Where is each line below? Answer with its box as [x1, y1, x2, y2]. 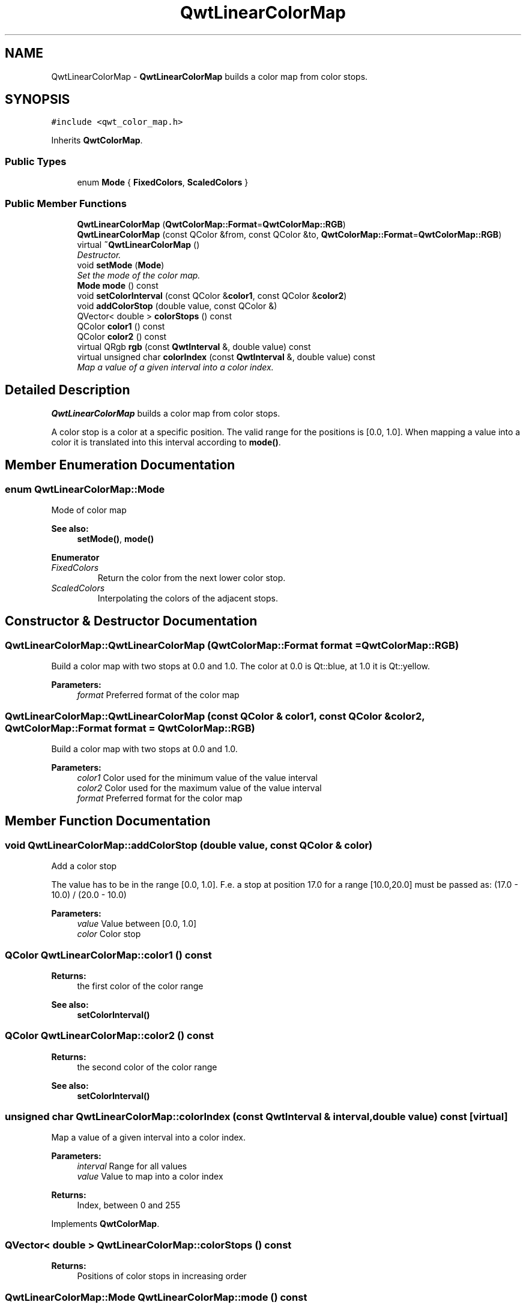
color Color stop [77, 929, 141, 939]
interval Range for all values [77, 1161, 187, 1172]
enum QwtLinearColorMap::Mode [5, 483, 165, 495]
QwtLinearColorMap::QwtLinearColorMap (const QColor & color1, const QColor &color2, [5, 710, 425, 722]
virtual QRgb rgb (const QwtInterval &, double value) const [77, 341, 311, 352]
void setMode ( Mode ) [77, 259, 165, 270]
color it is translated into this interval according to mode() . [51, 436, 281, 447]
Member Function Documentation [5, 813, 211, 829]
